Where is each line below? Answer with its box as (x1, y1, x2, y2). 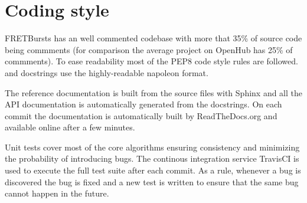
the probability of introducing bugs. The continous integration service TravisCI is (5, 152, 299, 165)
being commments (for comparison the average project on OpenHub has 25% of (5, 43, 293, 55)
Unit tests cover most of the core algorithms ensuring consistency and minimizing (5, 140, 300, 153)
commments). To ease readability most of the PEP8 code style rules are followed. (5, 55, 298, 67)
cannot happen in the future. (5, 187, 109, 199)
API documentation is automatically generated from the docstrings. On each (5, 98, 282, 110)
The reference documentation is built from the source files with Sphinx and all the (5, 86, 303, 99)
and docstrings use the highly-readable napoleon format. (5, 66, 208, 78)
